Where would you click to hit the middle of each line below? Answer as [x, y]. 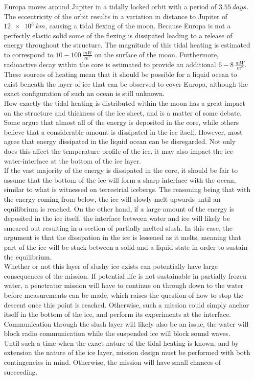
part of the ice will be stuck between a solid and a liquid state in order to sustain [126, 247]
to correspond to [29, 54]
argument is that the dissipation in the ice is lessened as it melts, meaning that [123, 237]
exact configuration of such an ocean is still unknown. [84, 93]
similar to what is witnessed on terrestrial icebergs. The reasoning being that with [127, 189]
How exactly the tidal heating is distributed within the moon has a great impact [125, 103]
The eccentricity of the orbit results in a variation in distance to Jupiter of [116, 16]
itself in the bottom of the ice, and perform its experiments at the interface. [117, 314]
